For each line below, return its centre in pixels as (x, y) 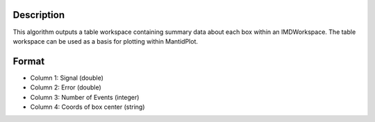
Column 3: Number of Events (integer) (85, 97)
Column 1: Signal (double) (67, 78)
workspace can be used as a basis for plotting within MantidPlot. (105, 41)
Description (39, 15)
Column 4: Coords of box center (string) (87, 107)
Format (29, 61)
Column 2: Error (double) (66, 87)
